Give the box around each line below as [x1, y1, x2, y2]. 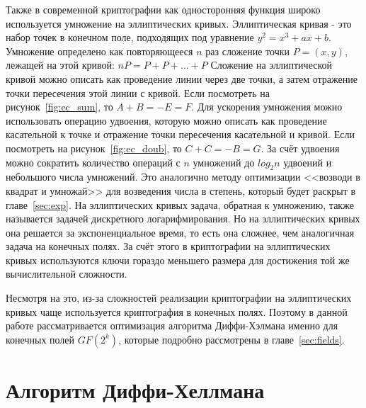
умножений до [193, 154, 255, 169]
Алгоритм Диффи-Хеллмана [6, 375, 265, 404]
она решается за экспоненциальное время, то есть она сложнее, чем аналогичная [6, 225, 355, 239]
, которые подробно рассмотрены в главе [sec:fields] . [118, 331, 345, 346]
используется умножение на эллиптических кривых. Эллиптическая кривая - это [6, 16, 352, 30]
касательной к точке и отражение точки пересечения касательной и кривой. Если [6, 127, 355, 142]
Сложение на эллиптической [210, 57, 333, 72]
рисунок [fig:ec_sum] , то [6, 99, 113, 114]
